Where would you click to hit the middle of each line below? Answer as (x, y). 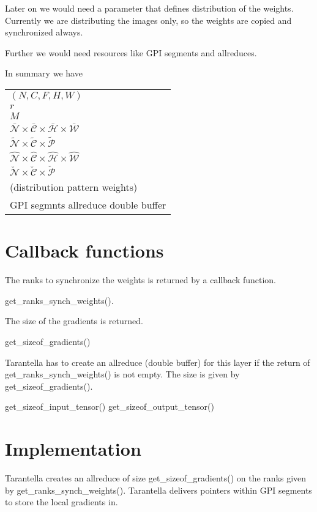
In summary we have (44, 73)
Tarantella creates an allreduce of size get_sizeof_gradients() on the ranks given (156, 478)
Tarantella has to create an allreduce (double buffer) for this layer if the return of (158, 362)
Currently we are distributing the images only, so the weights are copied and (148, 20)
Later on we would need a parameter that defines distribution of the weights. (149, 8)
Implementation (73, 449)
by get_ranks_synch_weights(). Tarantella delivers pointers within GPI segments (158, 490)
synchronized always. (44, 32)
